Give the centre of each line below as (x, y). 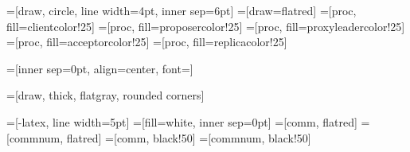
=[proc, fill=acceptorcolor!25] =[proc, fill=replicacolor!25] (147, 42)
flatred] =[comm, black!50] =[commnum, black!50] (189, 137)
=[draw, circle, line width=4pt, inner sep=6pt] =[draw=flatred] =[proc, (182, 10)
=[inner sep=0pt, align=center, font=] (100, 68)
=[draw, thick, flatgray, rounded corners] (105, 95)
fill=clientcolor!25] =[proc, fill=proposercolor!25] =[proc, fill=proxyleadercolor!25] (206, 26)
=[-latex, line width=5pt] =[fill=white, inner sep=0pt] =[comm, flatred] (182, 121)
